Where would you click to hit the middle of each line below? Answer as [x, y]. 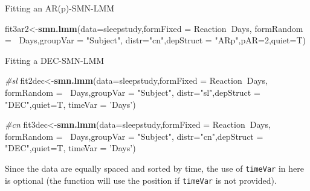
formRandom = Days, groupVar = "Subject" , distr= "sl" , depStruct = [133, 92]
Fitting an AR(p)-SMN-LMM [60, 8]
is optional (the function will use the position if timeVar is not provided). [141, 180]
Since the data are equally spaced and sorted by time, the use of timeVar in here [154, 168]
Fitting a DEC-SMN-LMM [55, 60]
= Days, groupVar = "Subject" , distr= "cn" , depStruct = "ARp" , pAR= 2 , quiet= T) [155, 40]
